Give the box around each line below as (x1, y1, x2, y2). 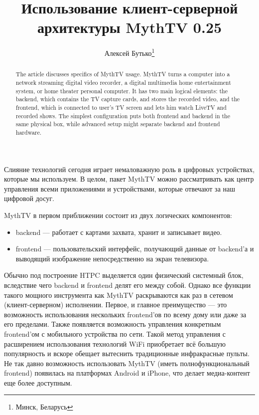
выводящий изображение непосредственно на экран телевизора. (15, 253, 209, 263)
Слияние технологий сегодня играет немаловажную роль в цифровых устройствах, (4, 164, 255, 174)
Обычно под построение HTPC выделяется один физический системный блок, (4, 270, 244, 280)
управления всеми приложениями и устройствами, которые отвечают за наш (4, 183, 235, 194)
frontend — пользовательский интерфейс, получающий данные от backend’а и (15, 243, 254, 254)
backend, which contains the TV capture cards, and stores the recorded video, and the (15, 95, 240, 103)
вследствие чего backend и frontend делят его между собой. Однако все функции (4, 279, 251, 290)
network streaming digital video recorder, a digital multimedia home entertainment (15, 78, 231, 87)
